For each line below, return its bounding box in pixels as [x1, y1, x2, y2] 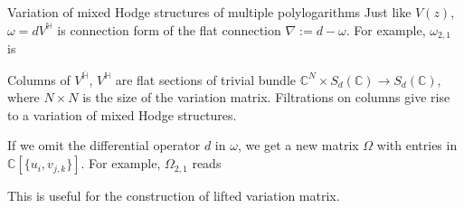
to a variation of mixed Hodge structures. [7, 105, 237, 124]
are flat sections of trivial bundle [115, 70, 297, 89]
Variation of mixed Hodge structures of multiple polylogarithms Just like [7, 3, 412, 21]
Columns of [7, 70, 71, 89]
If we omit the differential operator [7, 136, 201, 155]
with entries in [376, 136, 458, 155]
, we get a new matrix [237, 136, 359, 155]
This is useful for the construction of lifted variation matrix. [7, 186, 340, 205]
